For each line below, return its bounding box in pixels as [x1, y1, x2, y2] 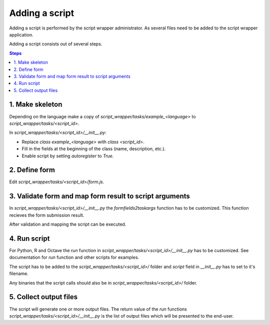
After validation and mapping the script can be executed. [9, 221, 126, 227]
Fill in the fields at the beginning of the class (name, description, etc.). [21, 146, 166, 152]
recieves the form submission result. [9, 212, 84, 218]
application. [9, 31, 33, 37]
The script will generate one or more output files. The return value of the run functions [9, 306, 187, 312]
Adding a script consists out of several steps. [9, 41, 102, 47]
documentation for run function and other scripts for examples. [9, 255, 139, 261]
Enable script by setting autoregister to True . [21, 153, 114, 159]
